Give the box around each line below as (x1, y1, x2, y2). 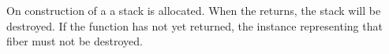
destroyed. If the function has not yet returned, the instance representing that (6, 17, 383, 34)
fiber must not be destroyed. (6, 33, 143, 49)
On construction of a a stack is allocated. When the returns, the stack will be (6, 2, 381, 18)
